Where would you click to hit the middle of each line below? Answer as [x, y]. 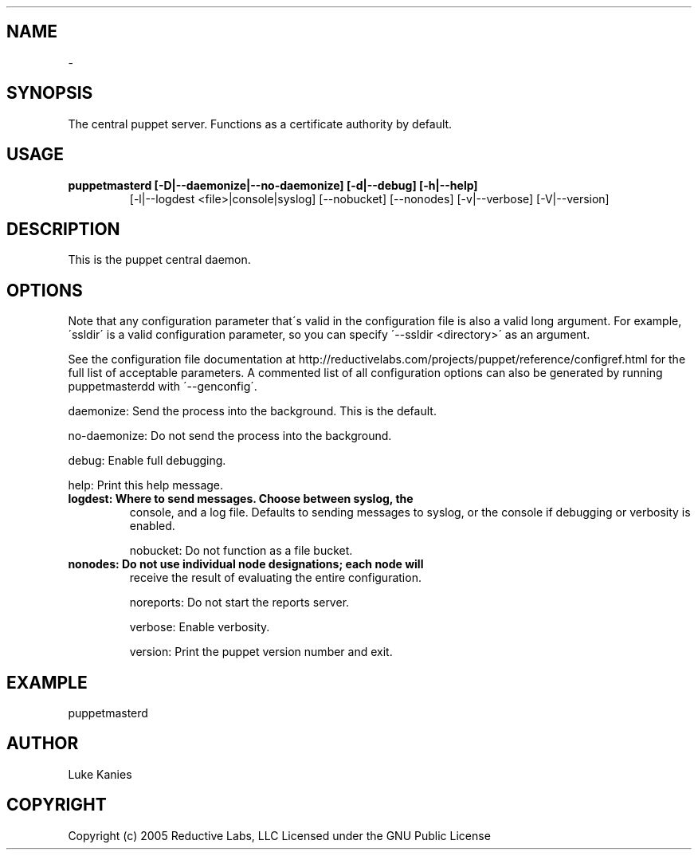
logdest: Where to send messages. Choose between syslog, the [241, 499]
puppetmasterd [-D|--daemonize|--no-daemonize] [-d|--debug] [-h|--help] [273, 185]
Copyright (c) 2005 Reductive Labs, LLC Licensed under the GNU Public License [279, 835]
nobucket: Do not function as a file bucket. [241, 551]
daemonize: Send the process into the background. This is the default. [252, 411]
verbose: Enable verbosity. [200, 627]
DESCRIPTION [63, 229]
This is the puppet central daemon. [159, 260]
